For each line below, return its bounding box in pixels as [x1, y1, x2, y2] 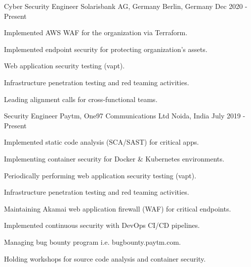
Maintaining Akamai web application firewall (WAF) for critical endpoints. [4, 203, 231, 214]
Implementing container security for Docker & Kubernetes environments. [4, 153, 224, 163]
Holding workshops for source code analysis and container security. [4, 253, 206, 264]
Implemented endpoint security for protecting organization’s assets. [4, 44, 208, 54]
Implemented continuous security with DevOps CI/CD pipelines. [4, 220, 200, 230]
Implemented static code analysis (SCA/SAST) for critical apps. [4, 137, 199, 147]
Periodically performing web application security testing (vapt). [4, 170, 197, 180]
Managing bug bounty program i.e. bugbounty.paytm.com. [4, 236, 181, 247]
